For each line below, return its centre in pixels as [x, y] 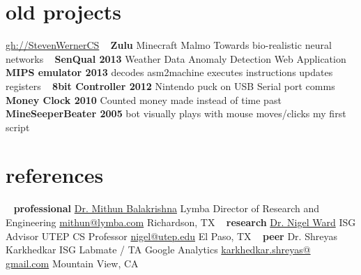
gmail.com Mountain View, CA [72, 263]
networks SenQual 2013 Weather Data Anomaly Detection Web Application [176, 58]
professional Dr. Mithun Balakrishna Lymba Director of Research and [167, 208]
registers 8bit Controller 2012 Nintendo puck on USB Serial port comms [170, 86]
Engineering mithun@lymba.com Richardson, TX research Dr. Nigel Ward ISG [181, 222]
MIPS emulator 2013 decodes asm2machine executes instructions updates [169, 72]
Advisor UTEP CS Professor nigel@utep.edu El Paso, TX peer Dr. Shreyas [171, 236]
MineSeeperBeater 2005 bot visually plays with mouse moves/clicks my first [176, 113]
